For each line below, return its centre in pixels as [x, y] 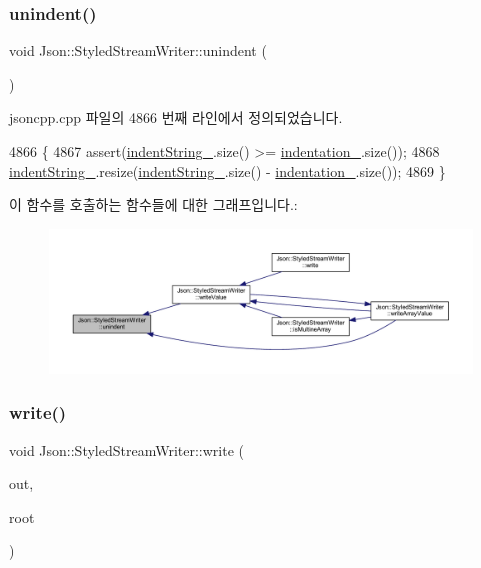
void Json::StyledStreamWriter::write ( [126, 449]
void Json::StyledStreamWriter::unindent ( [138, 50]
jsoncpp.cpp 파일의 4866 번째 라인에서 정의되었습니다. [176, 117]
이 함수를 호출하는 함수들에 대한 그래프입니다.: [153, 204]
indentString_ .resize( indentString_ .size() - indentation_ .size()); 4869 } [227, 170]
